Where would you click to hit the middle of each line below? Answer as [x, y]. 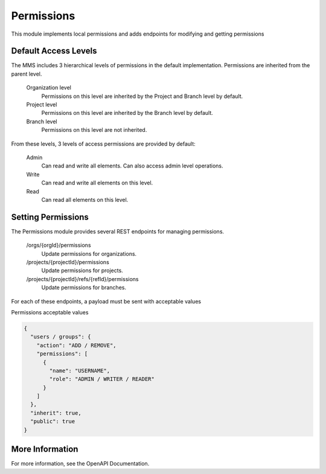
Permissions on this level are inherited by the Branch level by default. [127, 113]
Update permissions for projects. [82, 271]
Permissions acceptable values [50, 312]
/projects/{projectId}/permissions [68, 262]
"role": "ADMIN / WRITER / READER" [102, 379]
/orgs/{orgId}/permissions [59, 245]
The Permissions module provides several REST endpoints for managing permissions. [118, 231]
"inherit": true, [56, 413]
